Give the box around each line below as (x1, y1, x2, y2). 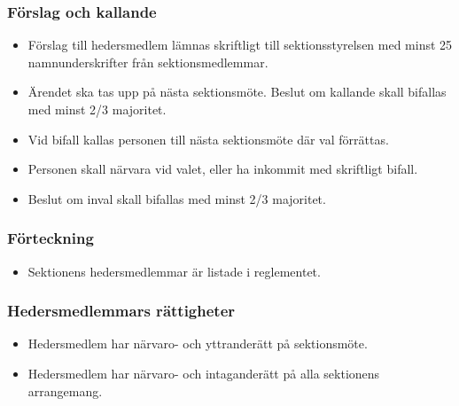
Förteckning (7, 227, 94, 249)
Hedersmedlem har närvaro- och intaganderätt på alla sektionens (27, 364, 380, 382)
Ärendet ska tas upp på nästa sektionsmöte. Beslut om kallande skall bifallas (27, 82, 447, 101)
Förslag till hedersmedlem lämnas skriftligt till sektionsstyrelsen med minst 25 (27, 35, 453, 54)
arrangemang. (27, 381, 103, 400)
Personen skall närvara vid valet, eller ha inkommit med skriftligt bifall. (27, 160, 418, 178)
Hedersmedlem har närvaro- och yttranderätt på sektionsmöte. (27, 334, 368, 353)
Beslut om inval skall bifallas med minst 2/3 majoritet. (27, 189, 326, 207)
